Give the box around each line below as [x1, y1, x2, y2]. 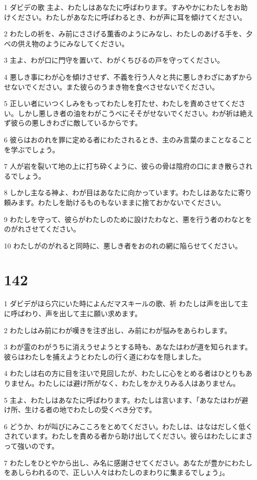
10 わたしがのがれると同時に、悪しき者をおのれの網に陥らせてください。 [4, 240, 242, 250]
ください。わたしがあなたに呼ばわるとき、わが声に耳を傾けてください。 [10, 11, 247, 22]
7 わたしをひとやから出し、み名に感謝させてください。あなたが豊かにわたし [4, 457, 253, 468]
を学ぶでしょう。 [4, 144, 60, 154]
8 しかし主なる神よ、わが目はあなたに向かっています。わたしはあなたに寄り [4, 187, 252, 198]
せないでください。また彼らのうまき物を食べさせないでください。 [4, 81, 219, 92]
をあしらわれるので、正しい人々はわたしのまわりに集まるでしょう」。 [4, 467, 229, 478]
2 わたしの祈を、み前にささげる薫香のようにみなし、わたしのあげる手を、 [4, 28, 246, 39]
